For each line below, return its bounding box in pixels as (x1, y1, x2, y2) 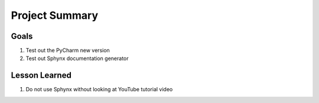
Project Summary (11, 9, 99, 22)
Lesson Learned (11, 71, 72, 81)
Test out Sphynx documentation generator (25, 55, 129, 62)
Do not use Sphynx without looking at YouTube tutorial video (25, 86, 173, 93)
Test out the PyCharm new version (25, 47, 110, 54)
